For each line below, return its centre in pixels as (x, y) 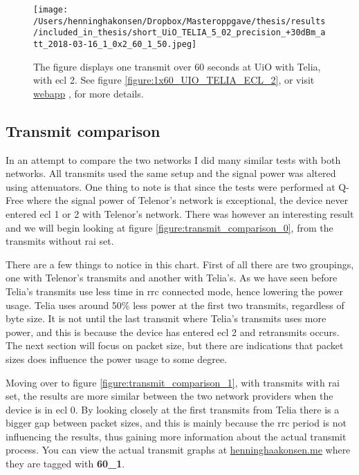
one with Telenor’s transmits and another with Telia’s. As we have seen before (172, 278)
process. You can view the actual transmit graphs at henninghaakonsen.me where (178, 450)
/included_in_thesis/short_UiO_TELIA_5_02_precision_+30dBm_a (179, 33)
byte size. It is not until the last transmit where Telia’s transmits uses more (166, 318)
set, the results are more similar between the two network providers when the (169, 396)
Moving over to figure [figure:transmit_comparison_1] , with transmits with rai (173, 382)
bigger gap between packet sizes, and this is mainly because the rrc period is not (176, 423)
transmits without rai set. (60, 241)
